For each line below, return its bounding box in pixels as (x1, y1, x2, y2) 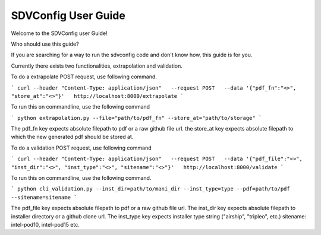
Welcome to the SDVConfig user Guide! (11, 30, 108, 37)
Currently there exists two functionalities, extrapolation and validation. (11, 62, 182, 69)
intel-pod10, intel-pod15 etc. (11, 221, 80, 228)
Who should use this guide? (11, 40, 80, 47)
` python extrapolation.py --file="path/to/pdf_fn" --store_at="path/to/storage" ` (11, 115, 262, 121)
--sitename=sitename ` (11, 193, 77, 201)
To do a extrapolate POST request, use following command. (11, 73, 158, 80)
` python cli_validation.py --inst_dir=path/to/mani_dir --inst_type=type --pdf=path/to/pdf (11, 186, 291, 192)
